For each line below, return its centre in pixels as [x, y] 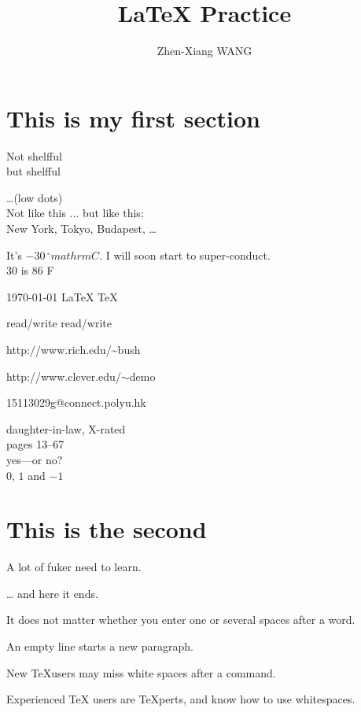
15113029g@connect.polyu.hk [76, 402]
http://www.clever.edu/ [64, 376]
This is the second [107, 529]
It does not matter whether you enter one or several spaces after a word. [181, 620]
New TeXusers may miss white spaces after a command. [141, 672]
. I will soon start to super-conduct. [185, 255]
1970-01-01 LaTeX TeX [62, 296]
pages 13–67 [35, 444]
